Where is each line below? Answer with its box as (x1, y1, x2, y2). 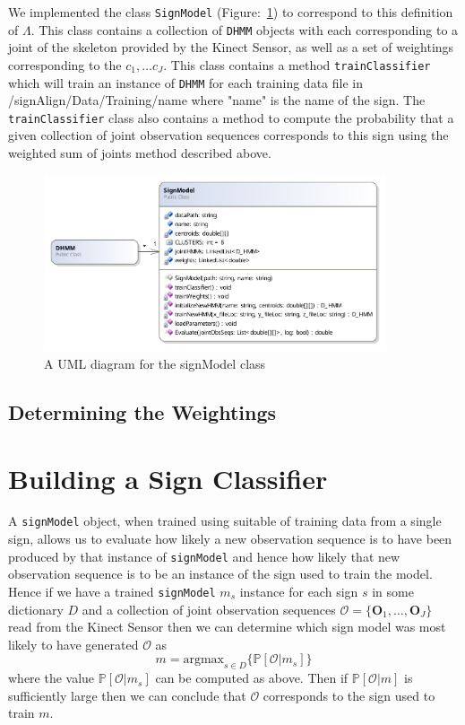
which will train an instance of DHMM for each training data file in (8, 73, 363, 92)
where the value (8, 668, 95, 687)
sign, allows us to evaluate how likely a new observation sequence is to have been (8, 529, 452, 548)
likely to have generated (8, 634, 139, 653)
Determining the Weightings (8, 397, 277, 425)
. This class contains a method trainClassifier (163, 55, 431, 74)
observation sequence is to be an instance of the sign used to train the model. (8, 564, 433, 583)
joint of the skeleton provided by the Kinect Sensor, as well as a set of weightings (8, 38, 454, 57)
